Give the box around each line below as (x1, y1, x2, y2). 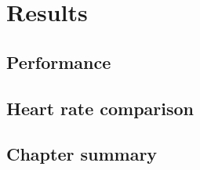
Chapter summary (6, 142, 158, 166)
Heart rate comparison (6, 96, 195, 120)
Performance (6, 49, 111, 74)
